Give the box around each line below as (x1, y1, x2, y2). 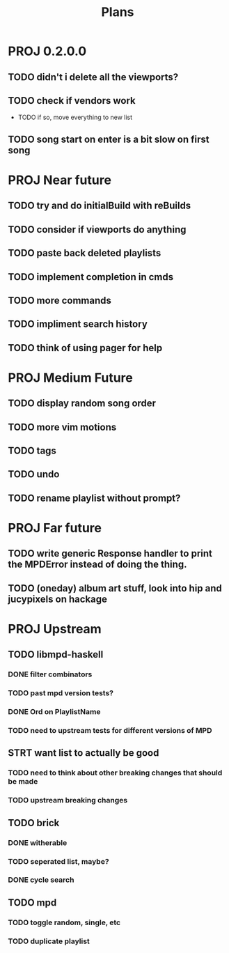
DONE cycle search (8, 875, 74, 885)
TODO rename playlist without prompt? (8, 492, 181, 504)
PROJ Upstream (8, 621, 102, 637)
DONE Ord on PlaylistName (8, 707, 101, 717)
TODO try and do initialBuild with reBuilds (8, 200, 191, 212)
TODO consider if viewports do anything (8, 224, 187, 235)
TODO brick (8, 816, 60, 829)
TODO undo (8, 468, 60, 481)
